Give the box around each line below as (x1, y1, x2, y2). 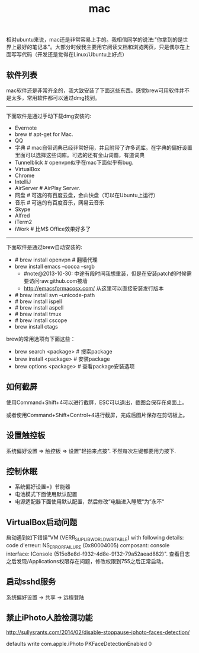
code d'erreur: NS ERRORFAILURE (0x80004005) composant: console (6, 542, 170, 550)
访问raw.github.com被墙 (28, 277, 88, 284)
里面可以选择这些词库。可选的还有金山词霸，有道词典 (14, 152, 145, 159)
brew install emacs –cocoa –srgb (14, 263, 95, 270)
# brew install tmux (14, 311, 62, 317)
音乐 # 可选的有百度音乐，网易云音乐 (14, 199, 105, 206)
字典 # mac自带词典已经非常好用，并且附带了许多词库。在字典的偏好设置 (14, 144, 192, 151)
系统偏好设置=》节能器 (14, 483, 71, 490)
